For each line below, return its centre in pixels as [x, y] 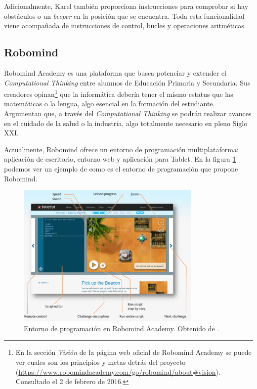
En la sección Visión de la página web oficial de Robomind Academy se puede [133, 352]
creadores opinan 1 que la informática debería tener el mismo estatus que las [119, 93]
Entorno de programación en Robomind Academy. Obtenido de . [122, 328]
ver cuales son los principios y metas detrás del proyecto [101, 362]
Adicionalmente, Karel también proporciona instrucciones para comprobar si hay [126, 6]
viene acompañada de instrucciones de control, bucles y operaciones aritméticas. [125, 25]
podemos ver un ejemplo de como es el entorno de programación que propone [121, 168]
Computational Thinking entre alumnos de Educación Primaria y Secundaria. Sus [127, 82]
